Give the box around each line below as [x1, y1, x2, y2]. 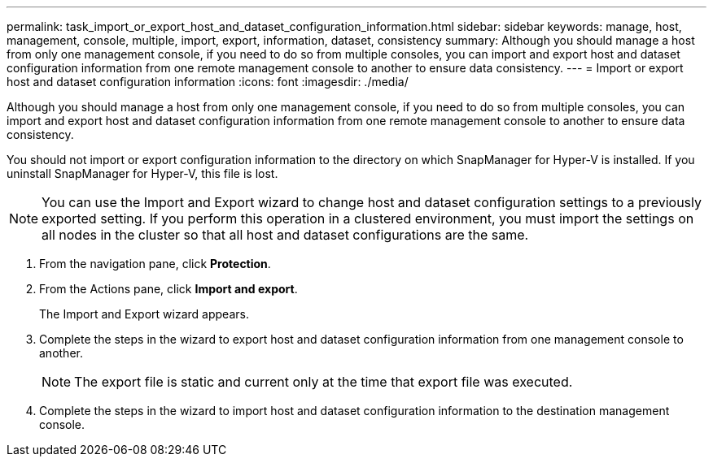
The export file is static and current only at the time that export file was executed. [74, 374, 573, 390]
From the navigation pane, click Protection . [39, 257, 271, 270]
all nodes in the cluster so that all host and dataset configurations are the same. [42, 227, 529, 243]
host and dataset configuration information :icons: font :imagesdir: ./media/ [7, 75, 409, 89]
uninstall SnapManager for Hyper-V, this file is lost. [7, 167, 278, 180]
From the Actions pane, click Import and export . [39, 282, 298, 296]
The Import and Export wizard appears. [39, 307, 249, 321]
